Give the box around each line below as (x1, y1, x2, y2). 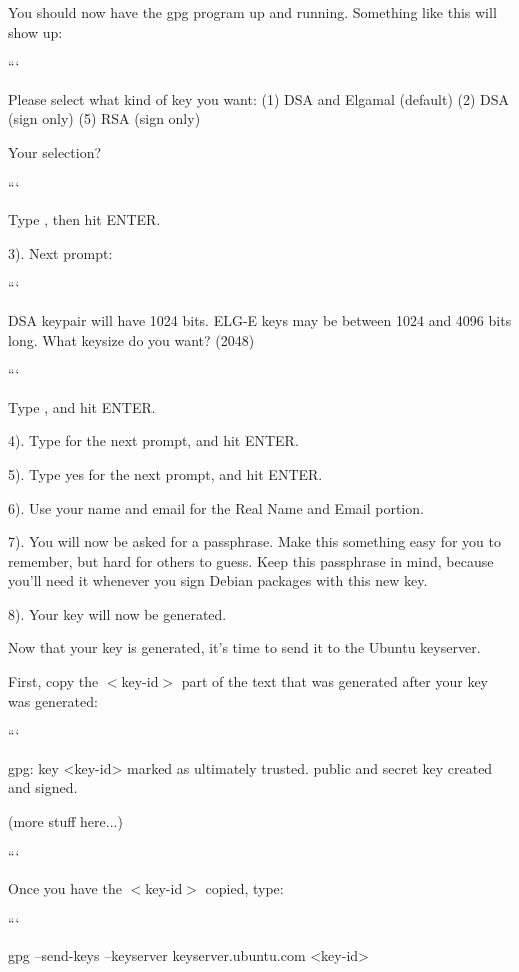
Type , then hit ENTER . (8, 209, 161, 230)
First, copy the (8, 671, 99, 692)
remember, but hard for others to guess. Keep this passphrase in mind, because (8, 550, 494, 571)
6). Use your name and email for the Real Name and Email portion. (8, 497, 424, 518)
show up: (8, 21, 63, 42)
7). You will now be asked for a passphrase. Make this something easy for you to (8, 531, 501, 552)
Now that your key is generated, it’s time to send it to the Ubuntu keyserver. (8, 637, 481, 658)
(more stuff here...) (8, 811, 123, 832)
